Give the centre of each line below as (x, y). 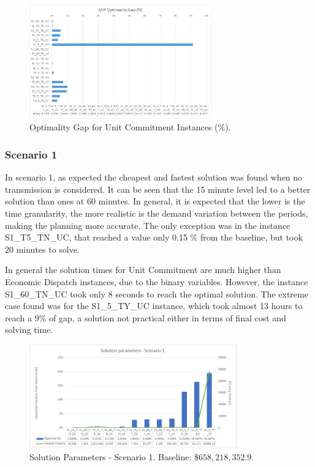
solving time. (29, 330)
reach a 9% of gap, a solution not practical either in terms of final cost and (146, 317)
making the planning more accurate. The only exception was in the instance (148, 225)
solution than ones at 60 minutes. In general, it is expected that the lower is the (155, 201)
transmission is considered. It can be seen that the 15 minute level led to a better (158, 189)
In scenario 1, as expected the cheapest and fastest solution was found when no (154, 177)
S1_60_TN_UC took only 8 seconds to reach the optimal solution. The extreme (157, 293)
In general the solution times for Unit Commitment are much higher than (143, 270)
